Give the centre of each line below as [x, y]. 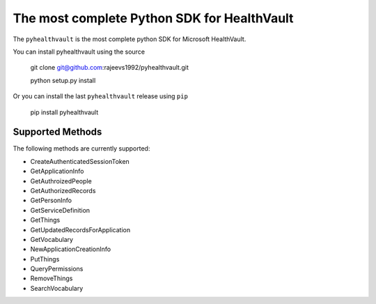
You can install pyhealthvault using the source [79, 52]
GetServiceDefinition [60, 210]
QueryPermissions [57, 269]
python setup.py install [63, 80]
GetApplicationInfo [57, 172]
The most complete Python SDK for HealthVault [153, 18]
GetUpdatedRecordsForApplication [80, 229]
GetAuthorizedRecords [63, 190]
